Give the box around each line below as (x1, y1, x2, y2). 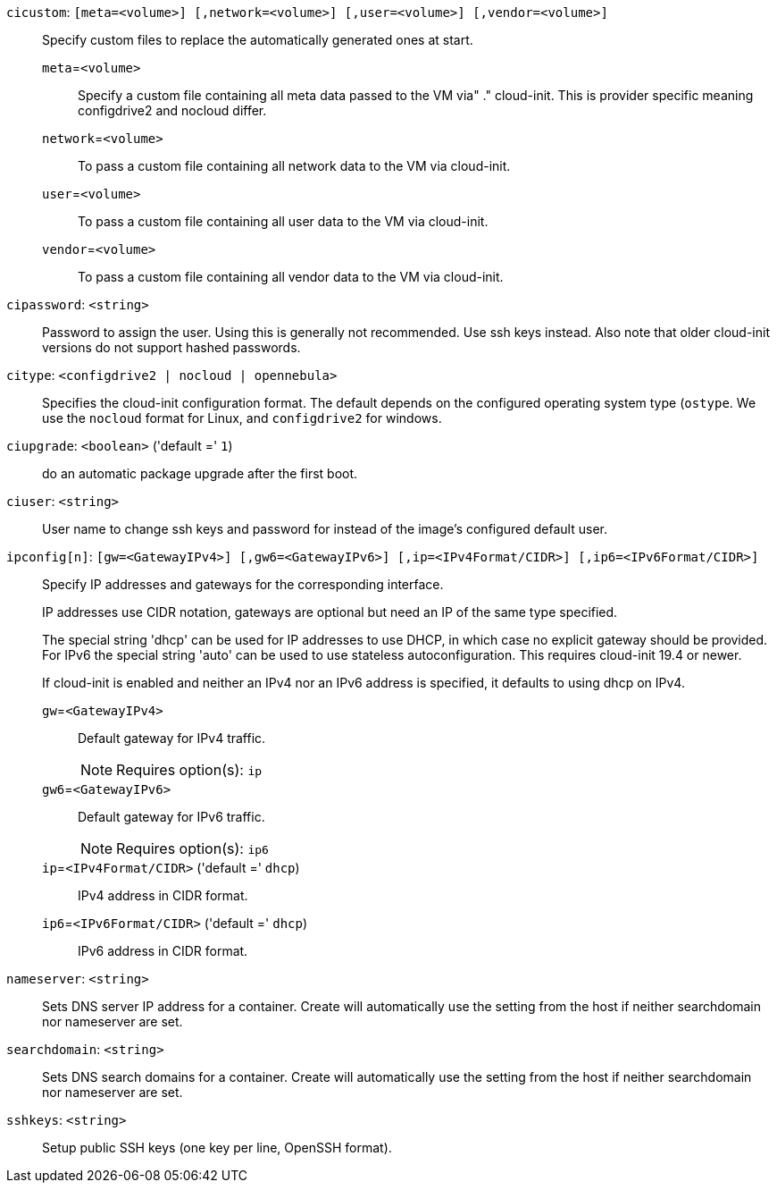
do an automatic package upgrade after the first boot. (42, 466, 358, 481)
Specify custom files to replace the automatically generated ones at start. (42, 32, 473, 47)
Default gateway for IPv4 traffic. (78, 730, 266, 746)
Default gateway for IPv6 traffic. (78, 809, 265, 824)
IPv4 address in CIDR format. (78, 888, 248, 903)
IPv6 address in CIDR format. (78, 943, 248, 958)
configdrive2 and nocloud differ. (78, 103, 267, 118)
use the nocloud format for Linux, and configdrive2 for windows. (42, 410, 442, 426)
